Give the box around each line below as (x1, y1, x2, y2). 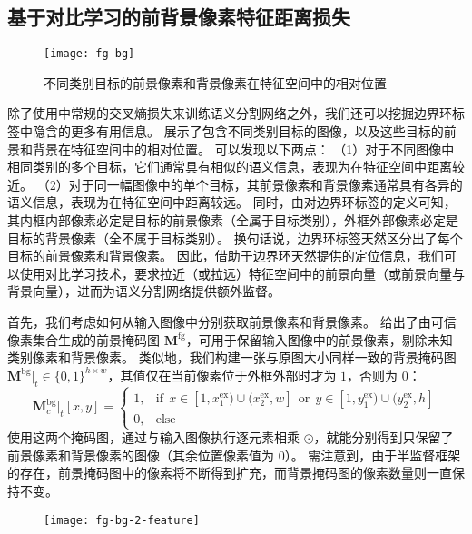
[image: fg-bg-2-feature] (44, 513, 200, 527)
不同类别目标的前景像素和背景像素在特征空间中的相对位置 (44, 73, 387, 92)
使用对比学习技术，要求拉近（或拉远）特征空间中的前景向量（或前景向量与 (19, 263, 465, 282)
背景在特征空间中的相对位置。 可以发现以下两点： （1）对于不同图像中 (32, 139, 455, 158)
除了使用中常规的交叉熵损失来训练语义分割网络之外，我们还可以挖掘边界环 (7, 104, 452, 123)
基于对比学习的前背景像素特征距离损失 (7, 3, 350, 31)
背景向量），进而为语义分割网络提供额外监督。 (7, 282, 280, 301)
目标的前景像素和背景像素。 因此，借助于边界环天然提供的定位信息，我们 (7, 246, 444, 265)
